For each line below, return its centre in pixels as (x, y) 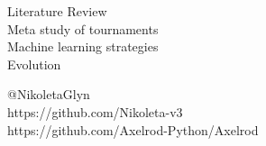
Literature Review (57, 11)
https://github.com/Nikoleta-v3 (95, 111)
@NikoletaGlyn (49, 94)
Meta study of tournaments (83, 28)
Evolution (34, 64)
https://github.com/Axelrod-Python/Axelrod (133, 129)
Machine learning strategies (83, 46)
